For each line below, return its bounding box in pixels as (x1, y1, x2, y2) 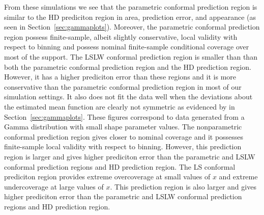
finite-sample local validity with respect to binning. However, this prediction (4, 141, 242, 152)
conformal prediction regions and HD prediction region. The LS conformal (4, 161, 236, 172)
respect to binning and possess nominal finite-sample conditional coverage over (4, 41, 249, 52)
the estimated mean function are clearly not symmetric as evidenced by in (4, 101, 235, 112)
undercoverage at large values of (4, 181, 104, 192)
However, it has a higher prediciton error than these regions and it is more (4, 71, 236, 82)
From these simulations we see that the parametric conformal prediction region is (4, 2, 257, 12)
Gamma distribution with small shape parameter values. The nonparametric (4, 121, 242, 132)
